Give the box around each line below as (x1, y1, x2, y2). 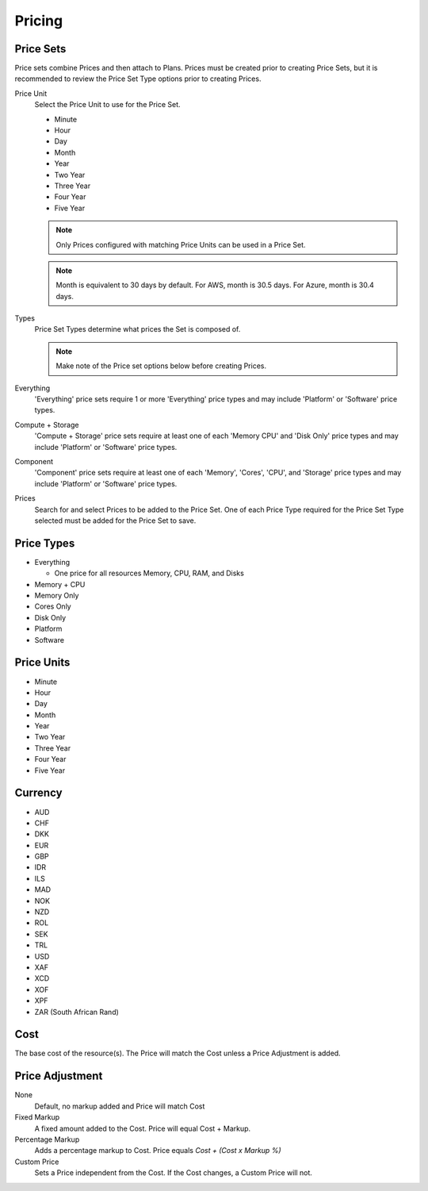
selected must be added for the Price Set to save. (34, 516, 197, 525)
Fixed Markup (14, 1112, 60, 1122)
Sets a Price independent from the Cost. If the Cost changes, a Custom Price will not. (34, 1168, 313, 1178)
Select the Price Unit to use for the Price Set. (34, 100, 182, 109)
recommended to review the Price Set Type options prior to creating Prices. (14, 74, 262, 83)
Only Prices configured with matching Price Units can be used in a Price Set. (55, 240, 306, 249)
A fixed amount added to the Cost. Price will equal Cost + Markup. (34, 1124, 251, 1133)
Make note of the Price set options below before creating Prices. (55, 361, 267, 371)
